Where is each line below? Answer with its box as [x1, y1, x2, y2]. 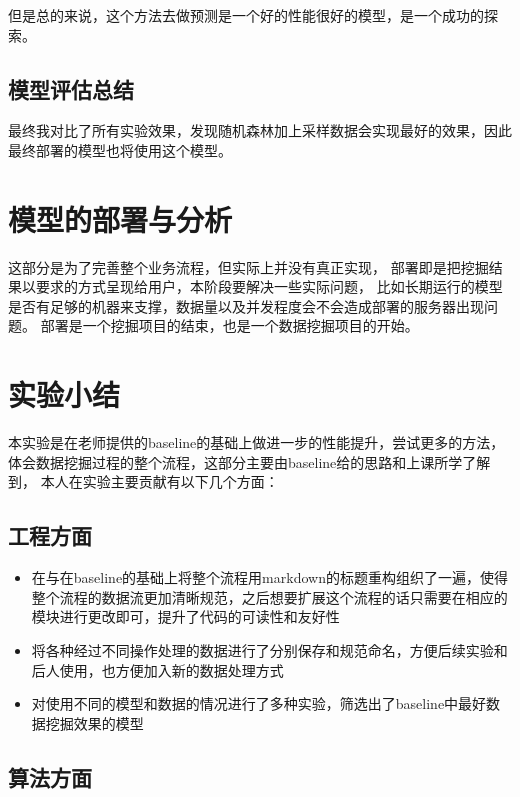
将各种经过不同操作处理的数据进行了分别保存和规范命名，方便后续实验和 [31, 639, 508, 660]
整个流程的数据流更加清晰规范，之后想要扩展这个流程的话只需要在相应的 [31, 586, 508, 607]
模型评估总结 [8, 73, 134, 104]
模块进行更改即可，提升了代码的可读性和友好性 [31, 606, 340, 627]
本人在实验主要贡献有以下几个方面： [40, 471, 279, 492]
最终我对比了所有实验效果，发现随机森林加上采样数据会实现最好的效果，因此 [8, 120, 512, 141]
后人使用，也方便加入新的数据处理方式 [31, 659, 284, 680]
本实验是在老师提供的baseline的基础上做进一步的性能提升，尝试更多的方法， [8, 432, 505, 453]
